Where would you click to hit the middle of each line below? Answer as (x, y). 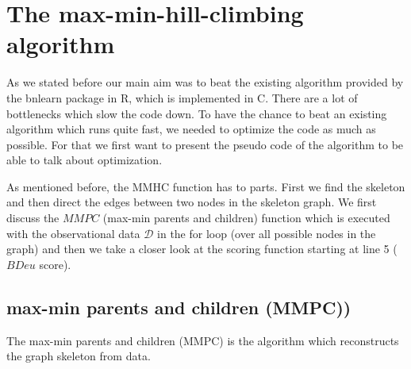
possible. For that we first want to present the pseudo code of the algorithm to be (205, 144)
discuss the (33, 218)
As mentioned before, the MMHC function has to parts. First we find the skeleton (206, 186)
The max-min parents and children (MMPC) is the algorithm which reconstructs (203, 340)
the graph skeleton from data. (79, 356)
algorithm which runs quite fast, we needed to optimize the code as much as (191, 129)
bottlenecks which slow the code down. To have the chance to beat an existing (197, 113)
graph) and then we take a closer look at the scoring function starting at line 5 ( (202, 249)
